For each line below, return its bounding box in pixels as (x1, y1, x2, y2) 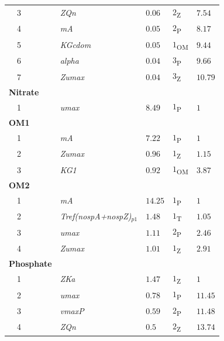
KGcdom (60, 38, 91, 50)
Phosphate (9, 257, 52, 270)
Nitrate (9, 85, 39, 98)
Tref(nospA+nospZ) (60, 209, 132, 222)
